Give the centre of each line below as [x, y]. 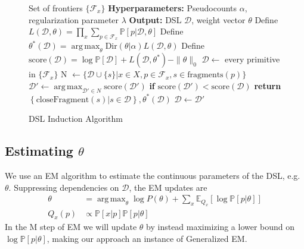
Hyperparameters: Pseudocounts [173, 8]
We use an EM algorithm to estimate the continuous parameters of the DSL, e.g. [153, 175]
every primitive [252, 59]
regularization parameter [74, 19]
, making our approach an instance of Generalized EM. [147, 239]
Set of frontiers [56, 8]
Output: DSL [155, 19]
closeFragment [63, 100]
